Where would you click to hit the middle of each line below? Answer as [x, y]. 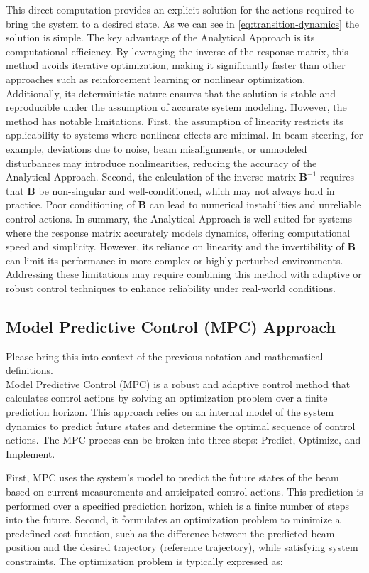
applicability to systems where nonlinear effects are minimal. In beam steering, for [184, 135]
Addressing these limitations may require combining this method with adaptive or [184, 274]
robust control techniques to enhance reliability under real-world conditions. [171, 288]
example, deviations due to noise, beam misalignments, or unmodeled [156, 148]
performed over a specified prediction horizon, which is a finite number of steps [177, 505]
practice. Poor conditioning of [70, 204]
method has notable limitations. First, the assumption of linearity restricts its [175, 121]
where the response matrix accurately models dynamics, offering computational [178, 232]
